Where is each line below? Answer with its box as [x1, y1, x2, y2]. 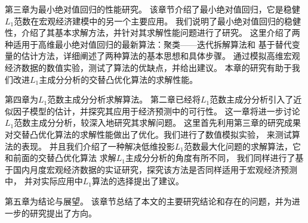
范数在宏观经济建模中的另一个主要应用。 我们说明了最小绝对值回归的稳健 [14, 14, 301, 27]
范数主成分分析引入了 [210, 93, 294, 106]
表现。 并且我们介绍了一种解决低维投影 [21, 140, 175, 152]
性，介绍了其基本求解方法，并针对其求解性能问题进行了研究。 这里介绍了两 [5, 26, 300, 39]
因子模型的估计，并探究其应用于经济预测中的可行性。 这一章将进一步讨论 [13, 104, 300, 117]
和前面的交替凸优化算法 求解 [5, 151, 116, 164]
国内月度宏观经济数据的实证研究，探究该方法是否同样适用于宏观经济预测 [13, 163, 297, 175]
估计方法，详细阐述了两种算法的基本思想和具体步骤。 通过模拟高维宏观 [21, 49, 300, 62]
